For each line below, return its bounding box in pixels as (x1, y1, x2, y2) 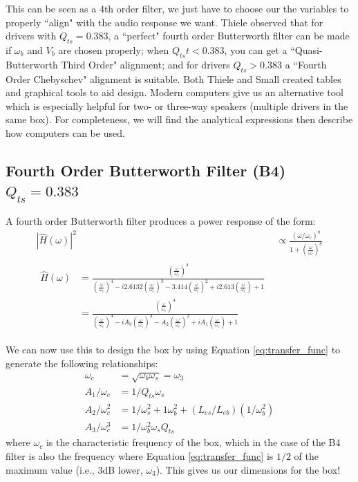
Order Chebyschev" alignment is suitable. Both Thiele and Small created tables (6, 71, 341, 86)
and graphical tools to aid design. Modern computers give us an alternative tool (6, 85, 343, 100)
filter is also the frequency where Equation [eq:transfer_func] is (6, 449, 274, 463)
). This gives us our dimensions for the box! (156, 462, 341, 476)
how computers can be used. (6, 125, 125, 140)
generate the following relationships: (6, 355, 158, 370)
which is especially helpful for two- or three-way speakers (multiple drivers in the (6, 98, 348, 113)
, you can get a (224, 42, 288, 57)
